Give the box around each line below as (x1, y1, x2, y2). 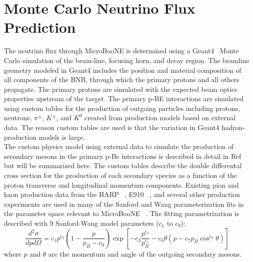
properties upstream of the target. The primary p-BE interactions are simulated (4, 93, 244, 104)
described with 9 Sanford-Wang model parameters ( (4, 218, 159, 228)
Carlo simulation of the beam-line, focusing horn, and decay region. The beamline (4, 55, 250, 65)
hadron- (221, 122, 245, 132)
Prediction (4, 17, 76, 37)
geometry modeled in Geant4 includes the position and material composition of (4, 65, 241, 75)
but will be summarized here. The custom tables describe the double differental (4, 160, 242, 171)
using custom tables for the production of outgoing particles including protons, (4, 103, 240, 113)
